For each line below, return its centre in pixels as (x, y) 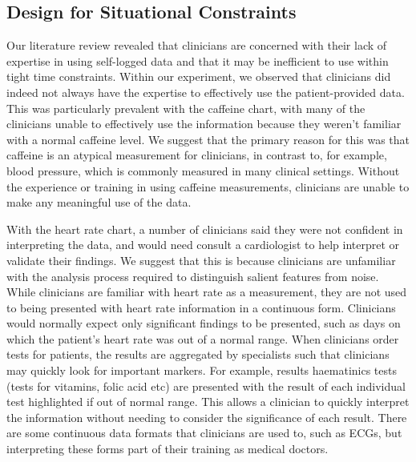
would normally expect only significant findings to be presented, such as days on (204, 323)
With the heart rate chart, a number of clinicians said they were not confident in (205, 229)
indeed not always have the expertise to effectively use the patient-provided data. (206, 92)
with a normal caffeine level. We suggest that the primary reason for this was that (208, 139)
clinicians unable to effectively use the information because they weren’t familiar (204, 124)
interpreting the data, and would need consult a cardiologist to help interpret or (203, 245)
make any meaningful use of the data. (99, 202)
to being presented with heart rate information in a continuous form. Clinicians (201, 307)
